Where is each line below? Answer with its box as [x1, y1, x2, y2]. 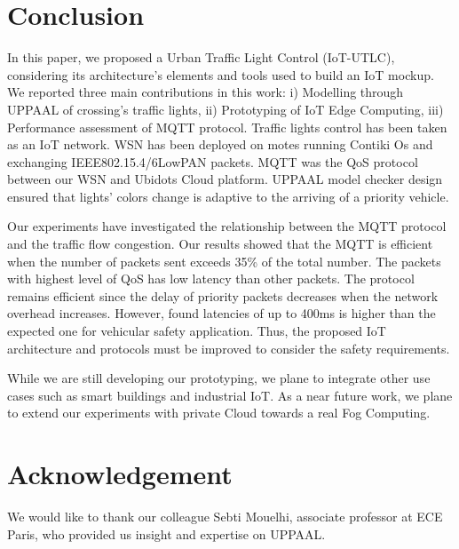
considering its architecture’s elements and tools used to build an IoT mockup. [7, 65, 434, 84]
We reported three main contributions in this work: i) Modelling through [7, 83, 404, 101]
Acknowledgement [7, 456, 233, 492]
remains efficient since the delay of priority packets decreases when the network [7, 286, 439, 305]
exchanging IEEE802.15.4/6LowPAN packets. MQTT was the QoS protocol [7, 152, 418, 171]
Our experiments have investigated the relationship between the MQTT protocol [7, 217, 447, 235]
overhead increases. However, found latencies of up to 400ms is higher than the [7, 304, 436, 322]
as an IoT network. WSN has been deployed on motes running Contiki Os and [7, 135, 433, 154]
